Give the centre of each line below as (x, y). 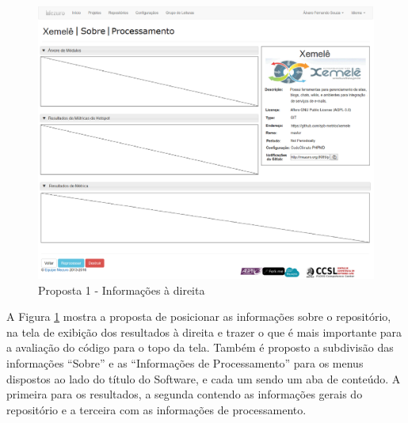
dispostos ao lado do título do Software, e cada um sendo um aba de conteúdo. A (204, 378)
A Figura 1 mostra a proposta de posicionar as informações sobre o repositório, (199, 316)
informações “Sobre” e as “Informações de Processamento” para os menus (185, 363)
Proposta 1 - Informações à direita (122, 290)
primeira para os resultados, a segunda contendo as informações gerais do (185, 394)
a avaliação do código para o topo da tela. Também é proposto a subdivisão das (200, 347)
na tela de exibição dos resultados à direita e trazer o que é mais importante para (204, 332)
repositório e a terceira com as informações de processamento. (156, 409)
